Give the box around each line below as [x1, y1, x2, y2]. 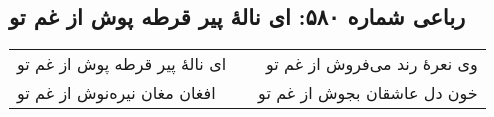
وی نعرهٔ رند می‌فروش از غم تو [266, 52, 478, 76]
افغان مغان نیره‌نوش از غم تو [17, 81, 216, 105]
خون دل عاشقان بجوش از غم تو [258, 81, 478, 105]
